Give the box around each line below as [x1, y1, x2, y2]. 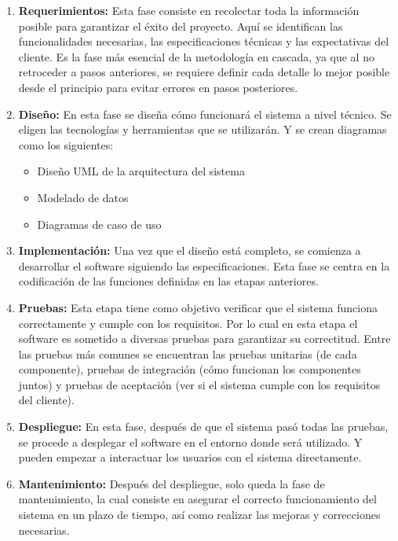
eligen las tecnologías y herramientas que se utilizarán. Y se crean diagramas [18, 121, 387, 138]
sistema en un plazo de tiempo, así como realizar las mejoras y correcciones [18, 506, 381, 523]
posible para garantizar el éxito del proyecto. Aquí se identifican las [18, 17, 343, 34]
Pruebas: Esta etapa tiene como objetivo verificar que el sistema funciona [18, 299, 378, 315]
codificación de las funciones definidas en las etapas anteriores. [18, 273, 319, 289]
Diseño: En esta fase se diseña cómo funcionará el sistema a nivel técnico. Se [18, 105, 392, 122]
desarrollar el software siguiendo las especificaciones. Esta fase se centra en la [18, 257, 390, 274]
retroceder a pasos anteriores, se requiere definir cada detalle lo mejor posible [18, 64, 390, 80]
